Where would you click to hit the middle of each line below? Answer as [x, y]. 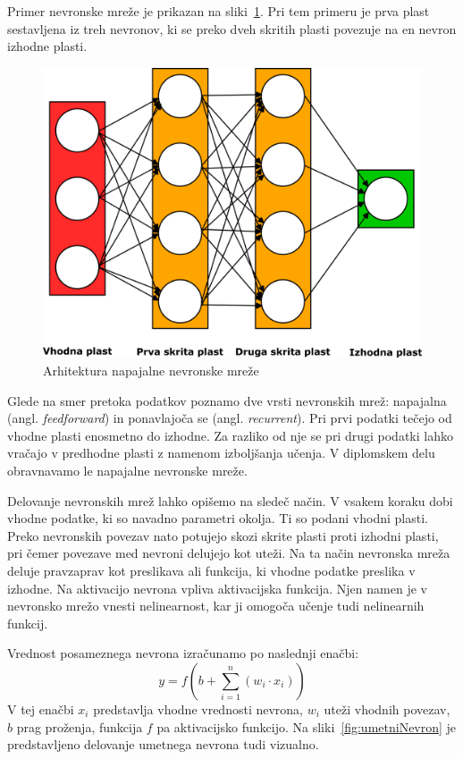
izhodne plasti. [47, 46]
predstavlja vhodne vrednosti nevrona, [198, 708]
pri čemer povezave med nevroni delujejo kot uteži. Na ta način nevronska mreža [229, 553]
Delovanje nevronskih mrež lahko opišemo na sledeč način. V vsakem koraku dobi [230, 500]
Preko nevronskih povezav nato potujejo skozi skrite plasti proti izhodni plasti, [223, 535]
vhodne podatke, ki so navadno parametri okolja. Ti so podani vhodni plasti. [218, 518]
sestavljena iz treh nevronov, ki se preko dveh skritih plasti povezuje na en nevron [232, 28]
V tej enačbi [41, 708]
